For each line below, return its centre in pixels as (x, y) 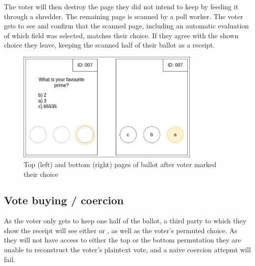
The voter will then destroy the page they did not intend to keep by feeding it (121, 6)
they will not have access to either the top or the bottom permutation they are (123, 240)
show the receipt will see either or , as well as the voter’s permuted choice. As (121, 230)
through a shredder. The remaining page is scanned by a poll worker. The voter (124, 16)
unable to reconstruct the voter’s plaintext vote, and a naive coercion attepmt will (127, 250)
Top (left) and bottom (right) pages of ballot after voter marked (120, 164)
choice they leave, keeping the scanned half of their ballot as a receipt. (109, 45)
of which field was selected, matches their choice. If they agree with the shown (121, 35)
